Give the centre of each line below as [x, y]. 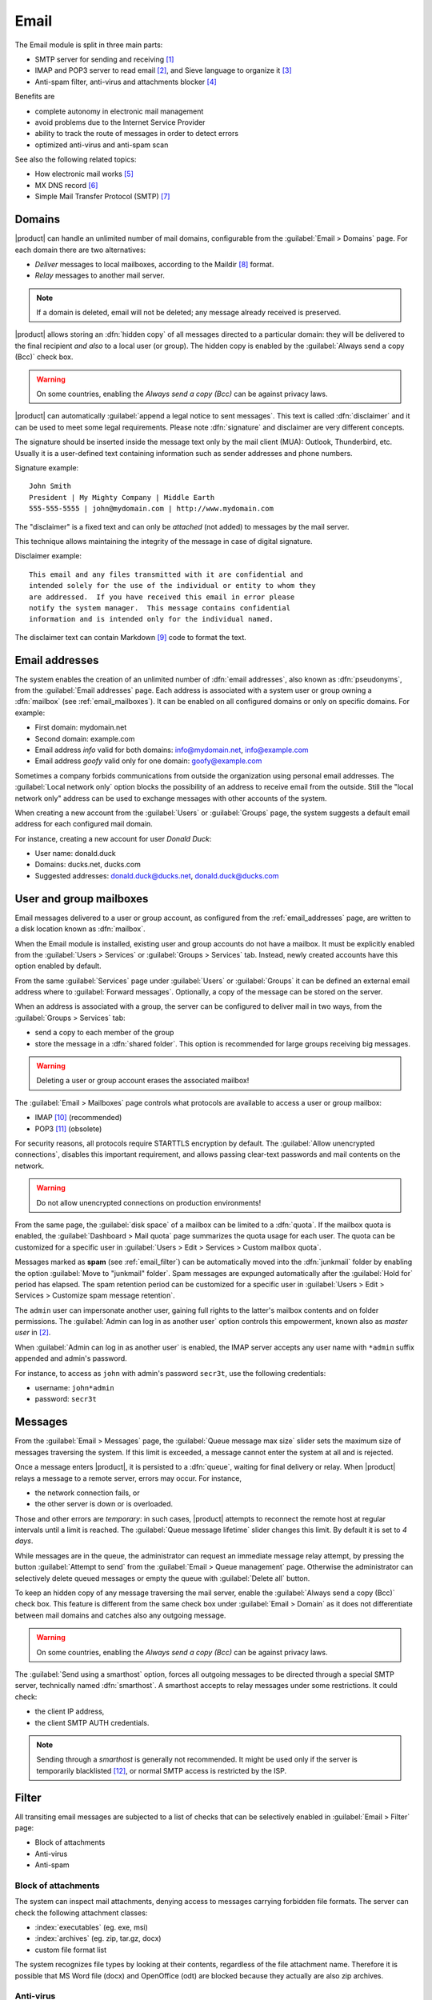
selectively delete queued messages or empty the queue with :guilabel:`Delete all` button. [162, 1578]
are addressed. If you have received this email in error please [162, 597]
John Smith [50, 486]
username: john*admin [75, 1388]
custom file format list [71, 1950]
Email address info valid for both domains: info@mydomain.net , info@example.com [172, 750]
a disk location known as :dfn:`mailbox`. [80, 929]
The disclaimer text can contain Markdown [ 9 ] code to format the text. [131, 637]
